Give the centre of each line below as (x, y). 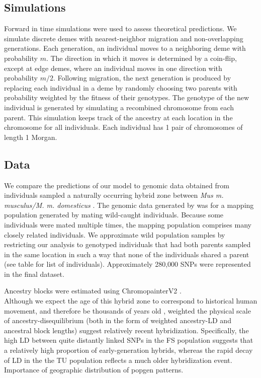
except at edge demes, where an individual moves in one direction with (113, 68)
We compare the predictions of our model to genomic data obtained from (117, 185)
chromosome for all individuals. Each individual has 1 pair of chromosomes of (123, 127)
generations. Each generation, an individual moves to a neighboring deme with (125, 48)
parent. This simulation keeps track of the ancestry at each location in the (118, 117)
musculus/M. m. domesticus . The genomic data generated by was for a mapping (129, 205)
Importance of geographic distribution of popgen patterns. (94, 370)
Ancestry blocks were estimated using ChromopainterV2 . (93, 291)
